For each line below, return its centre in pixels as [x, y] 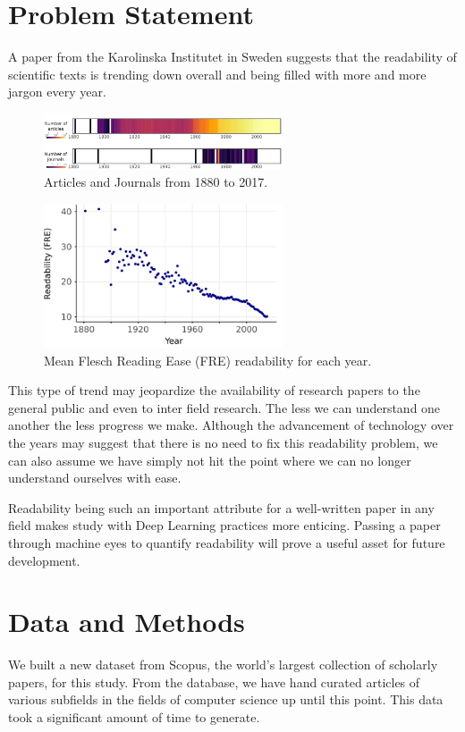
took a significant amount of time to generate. [134, 717]
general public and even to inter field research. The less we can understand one [224, 407]
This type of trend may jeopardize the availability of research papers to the [214, 390]
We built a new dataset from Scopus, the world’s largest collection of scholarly [223, 665]
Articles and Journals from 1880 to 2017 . [156, 182]
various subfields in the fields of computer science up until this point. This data [226, 699]
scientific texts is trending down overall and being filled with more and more [217, 74]
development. [44, 560]
